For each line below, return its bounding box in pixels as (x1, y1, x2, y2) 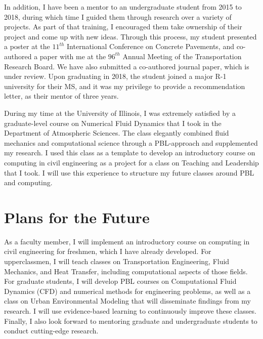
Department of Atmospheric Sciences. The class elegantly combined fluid (4, 128, 229, 138)
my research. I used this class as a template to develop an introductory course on (4, 147, 255, 158)
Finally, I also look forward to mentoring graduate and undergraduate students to (4, 315, 257, 326)
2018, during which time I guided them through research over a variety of (4, 11, 232, 22)
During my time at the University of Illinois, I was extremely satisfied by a (4, 107, 236, 118)
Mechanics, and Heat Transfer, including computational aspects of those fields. (4, 266, 248, 276)
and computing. (4, 177, 53, 188)
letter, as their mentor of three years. (4, 91, 119, 101)
